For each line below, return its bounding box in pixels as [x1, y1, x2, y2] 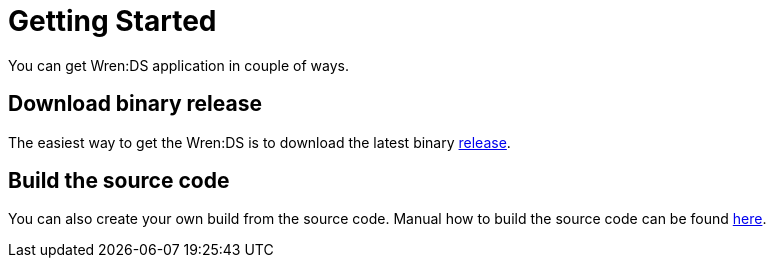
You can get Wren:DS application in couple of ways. [8, 56, 349, 74]
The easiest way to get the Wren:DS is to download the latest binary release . [8, 133, 511, 151]
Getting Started [8, 4, 217, 38]
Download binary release [8, 91, 262, 117]
